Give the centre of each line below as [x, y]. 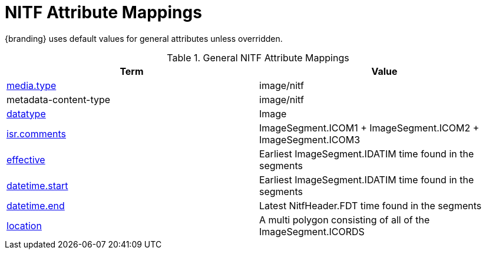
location [24, 225]
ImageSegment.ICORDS [312, 231]
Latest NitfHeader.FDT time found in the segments [371, 205]
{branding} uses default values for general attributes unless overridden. [144, 38]
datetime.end [36, 205]
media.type [32, 85]
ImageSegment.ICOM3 [310, 139]
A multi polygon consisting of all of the [345, 220]
